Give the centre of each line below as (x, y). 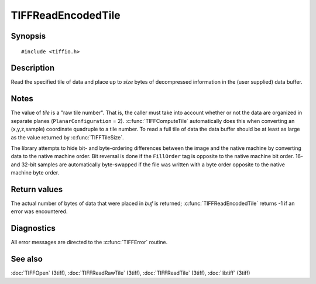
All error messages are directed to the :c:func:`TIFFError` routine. (89, 242)
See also (27, 259)
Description (33, 68)
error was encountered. (39, 211)
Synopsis (28, 36)
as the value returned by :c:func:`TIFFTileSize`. (67, 137)
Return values (37, 189)
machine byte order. (35, 173)
